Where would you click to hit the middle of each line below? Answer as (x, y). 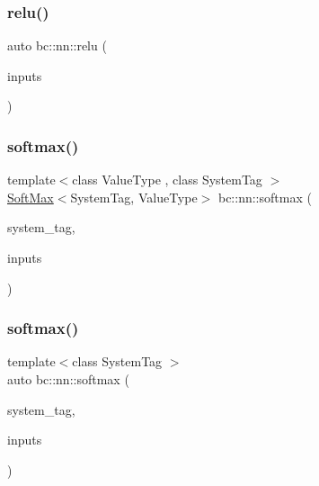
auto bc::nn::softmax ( (68, 379)
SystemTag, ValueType (134, 197)
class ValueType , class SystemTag (167, 180)
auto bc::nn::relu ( (57, 45)
